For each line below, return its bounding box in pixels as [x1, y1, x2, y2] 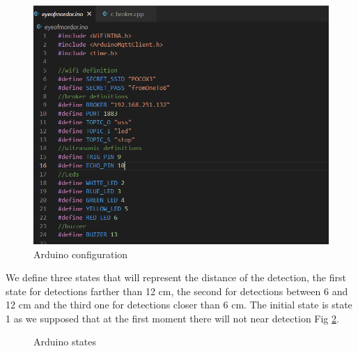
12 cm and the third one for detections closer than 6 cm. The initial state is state [6, 297, 352, 312]
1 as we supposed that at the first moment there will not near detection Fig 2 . [6, 311, 339, 325]
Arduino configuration [33, 246, 128, 261]
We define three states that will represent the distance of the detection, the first [6, 270, 346, 285]
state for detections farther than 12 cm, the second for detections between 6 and [6, 283, 348, 298]
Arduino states [33, 334, 97, 349]
